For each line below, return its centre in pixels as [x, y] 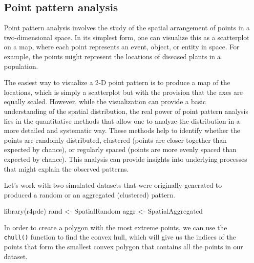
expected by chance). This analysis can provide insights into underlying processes [126, 159]
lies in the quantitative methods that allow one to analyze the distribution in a [122, 121]
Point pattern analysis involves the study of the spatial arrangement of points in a [127, 28]
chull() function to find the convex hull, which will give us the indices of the [120, 237]
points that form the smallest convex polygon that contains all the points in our [124, 247]
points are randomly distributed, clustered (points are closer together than [116, 140]
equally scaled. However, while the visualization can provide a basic [105, 101]
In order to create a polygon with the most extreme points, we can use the [116, 227]
